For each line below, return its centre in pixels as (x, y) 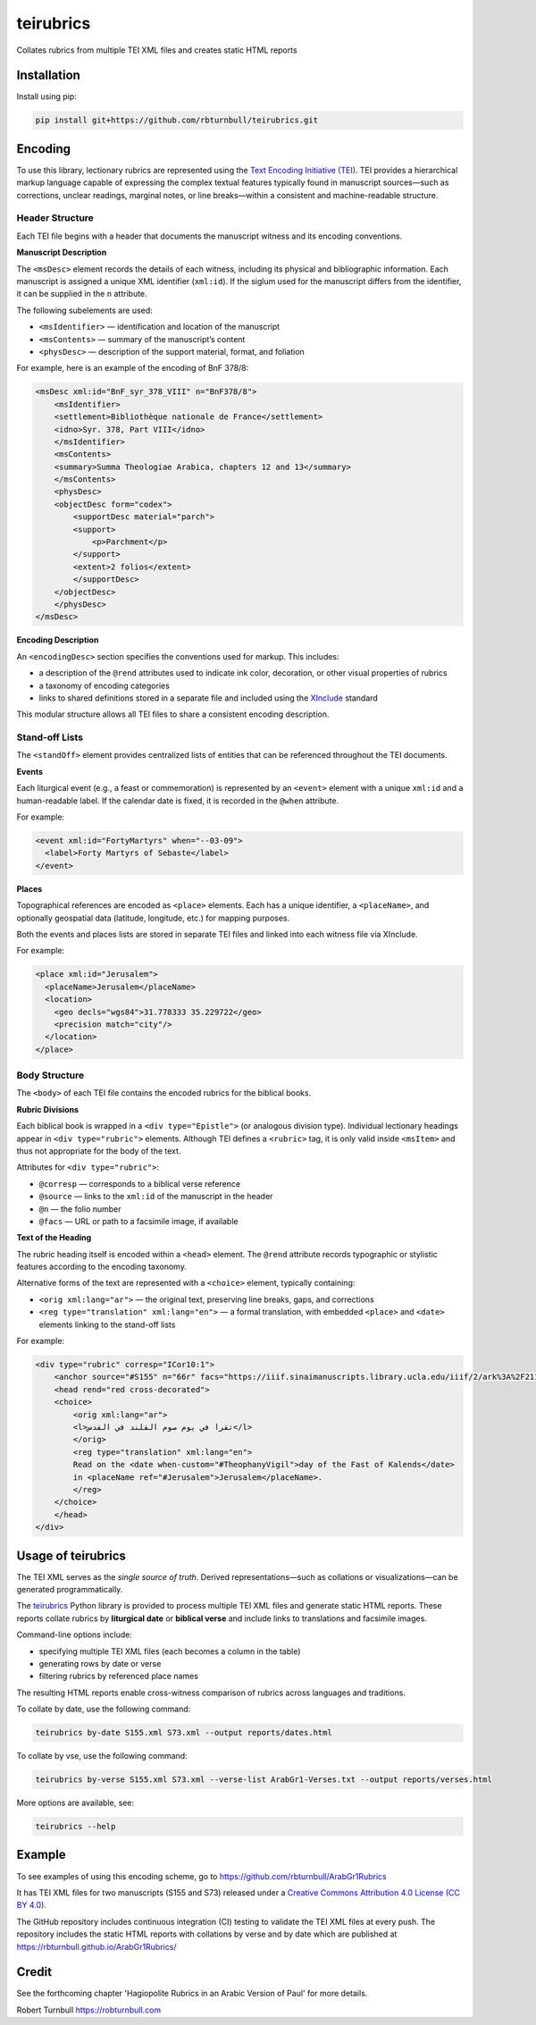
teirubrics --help (75, 1827)
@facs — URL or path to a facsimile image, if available (138, 1221)
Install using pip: (47, 97)
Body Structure (50, 1075)
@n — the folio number (80, 1209)
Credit (34, 1972)
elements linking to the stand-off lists (107, 1324)
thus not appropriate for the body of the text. (99, 1151)
